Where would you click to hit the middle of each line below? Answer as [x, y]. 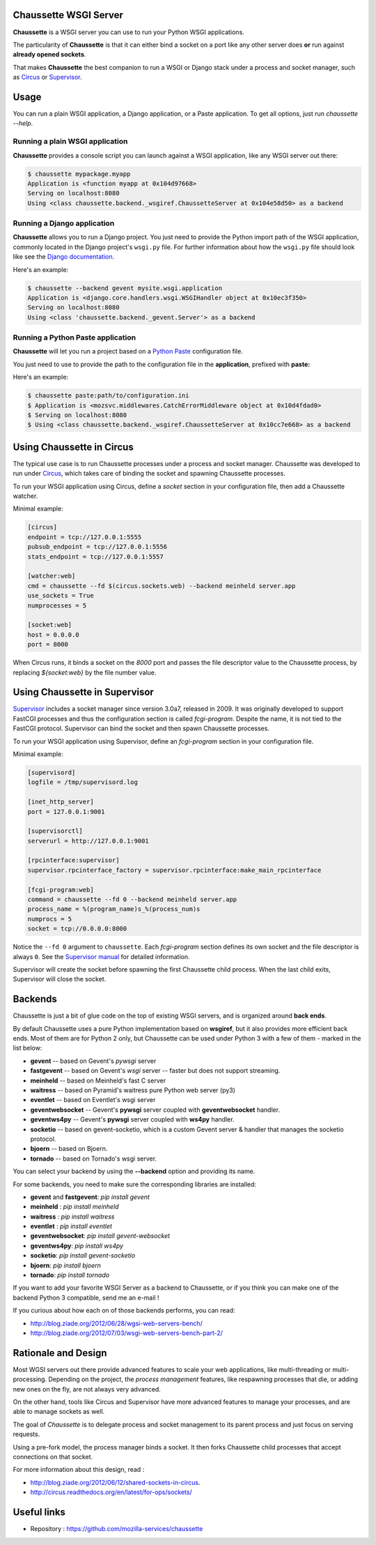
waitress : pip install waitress [72, 1216]
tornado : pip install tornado [70, 1275]
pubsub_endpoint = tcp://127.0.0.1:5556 [97, 547]
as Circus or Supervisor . [48, 77]
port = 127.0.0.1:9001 [66, 812]
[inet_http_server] [61, 802]
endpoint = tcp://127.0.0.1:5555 [85, 537]
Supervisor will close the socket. [60, 979]
